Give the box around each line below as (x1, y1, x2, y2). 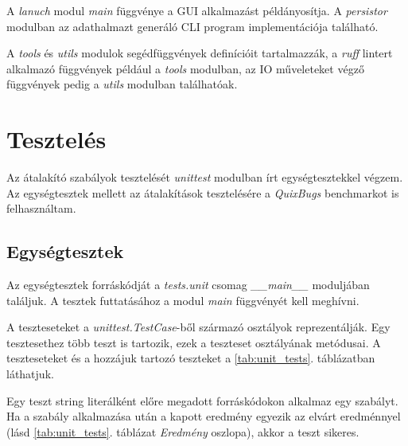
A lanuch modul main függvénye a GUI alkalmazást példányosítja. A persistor (6, 2, 387, 18)
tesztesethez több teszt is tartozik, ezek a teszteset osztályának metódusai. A (6, 334, 381, 350)
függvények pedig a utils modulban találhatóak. (6, 76, 238, 92)
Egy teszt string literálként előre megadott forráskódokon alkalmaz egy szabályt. (6, 392, 398, 409)
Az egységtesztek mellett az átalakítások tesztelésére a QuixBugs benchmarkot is (6, 184, 399, 201)
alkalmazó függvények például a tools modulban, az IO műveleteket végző (6, 60, 364, 76)
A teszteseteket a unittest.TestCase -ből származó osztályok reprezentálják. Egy (6, 319, 391, 335)
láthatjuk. (6, 366, 54, 382)
